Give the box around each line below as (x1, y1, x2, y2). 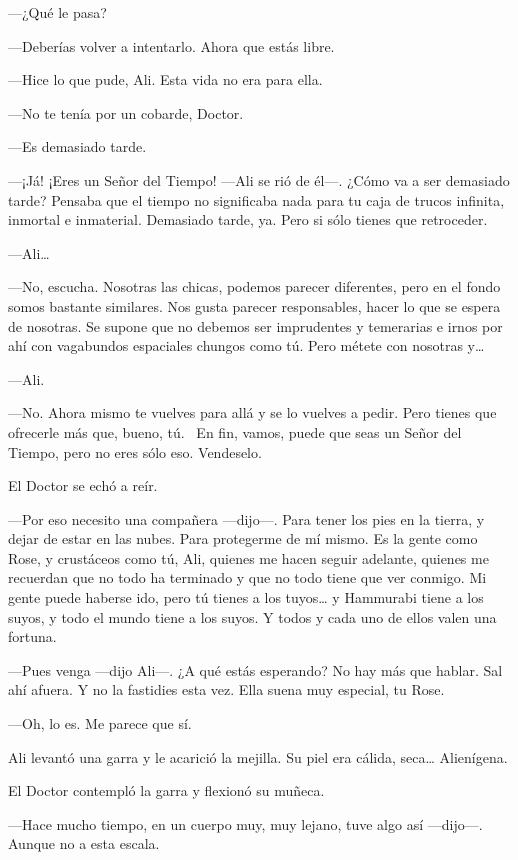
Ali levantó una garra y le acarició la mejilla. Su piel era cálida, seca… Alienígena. (8, 746, 508, 767)
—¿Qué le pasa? (8, 2, 107, 22)
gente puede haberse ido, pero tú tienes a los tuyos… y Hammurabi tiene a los (8, 587, 484, 608)
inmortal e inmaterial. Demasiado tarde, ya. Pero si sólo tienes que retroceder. (8, 209, 488, 230)
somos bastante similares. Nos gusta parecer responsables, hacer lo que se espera (8, 295, 501, 316)
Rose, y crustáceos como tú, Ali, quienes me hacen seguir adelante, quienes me (8, 547, 489, 568)
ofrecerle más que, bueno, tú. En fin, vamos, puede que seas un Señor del (8, 421, 462, 442)
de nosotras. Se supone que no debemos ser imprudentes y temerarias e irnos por (8, 315, 503, 336)
